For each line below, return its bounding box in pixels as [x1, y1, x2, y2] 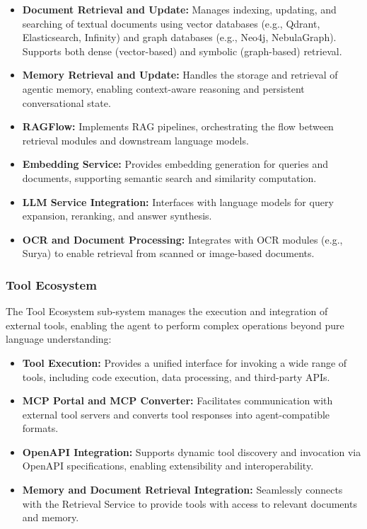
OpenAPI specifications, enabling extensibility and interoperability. [22, 458, 314, 473]
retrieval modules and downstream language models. [22, 132, 249, 147]
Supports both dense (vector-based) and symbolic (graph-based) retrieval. [22, 43, 342, 58]
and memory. [22, 510, 79, 525]
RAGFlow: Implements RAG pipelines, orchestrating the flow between [22, 119, 334, 134]
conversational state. [22, 95, 111, 110]
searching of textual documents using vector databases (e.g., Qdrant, [22, 16, 320, 30]
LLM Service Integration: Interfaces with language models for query [22, 194, 334, 209]
